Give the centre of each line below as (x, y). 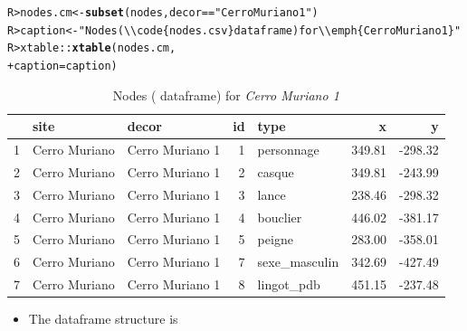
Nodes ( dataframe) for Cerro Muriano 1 (226, 95)
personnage (288, 150)
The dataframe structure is (103, 319)
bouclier (280, 217)
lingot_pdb (289, 284)
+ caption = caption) (62, 66)
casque (276, 171)
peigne (275, 239)
